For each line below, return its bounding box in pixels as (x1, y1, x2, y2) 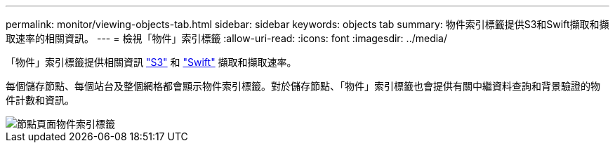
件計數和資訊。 (6, 94, 74, 106)
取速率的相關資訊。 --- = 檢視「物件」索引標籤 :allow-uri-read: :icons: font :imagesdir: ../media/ (6, 32, 448, 44)
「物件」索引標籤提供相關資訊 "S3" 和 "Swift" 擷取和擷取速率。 (6, 56, 297, 68)
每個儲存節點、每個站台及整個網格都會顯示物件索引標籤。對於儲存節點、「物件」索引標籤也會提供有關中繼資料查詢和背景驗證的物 (6, 80, 600, 92)
